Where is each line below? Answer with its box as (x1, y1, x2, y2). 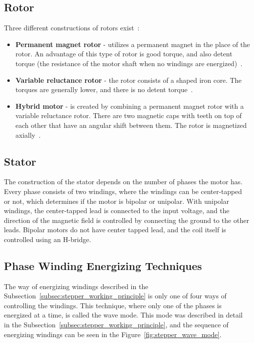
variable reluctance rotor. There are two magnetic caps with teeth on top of (15, 110, 242, 121)
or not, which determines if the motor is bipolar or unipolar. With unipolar (4, 196, 229, 206)
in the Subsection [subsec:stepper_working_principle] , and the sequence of (4, 319, 229, 330)
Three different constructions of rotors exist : (4, 23, 140, 33)
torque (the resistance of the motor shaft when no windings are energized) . (15, 58, 243, 68)
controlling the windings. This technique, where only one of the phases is (4, 300, 222, 310)
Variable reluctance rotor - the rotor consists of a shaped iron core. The (15, 74, 242, 85)
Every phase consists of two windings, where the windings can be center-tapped (4, 186, 242, 196)
